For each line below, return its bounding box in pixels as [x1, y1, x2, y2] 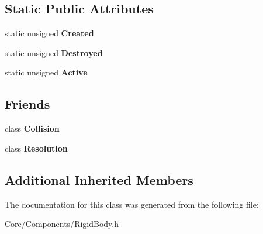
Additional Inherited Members [5, 170, 193, 188]
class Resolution [5, 142, 68, 154]
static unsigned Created [5, 27, 94, 39]
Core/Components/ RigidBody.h [5, 218, 119, 230]
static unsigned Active [5, 66, 88, 78]
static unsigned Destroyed [5, 46, 103, 58]
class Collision [5, 122, 60, 135]
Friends [5, 95, 50, 113]
